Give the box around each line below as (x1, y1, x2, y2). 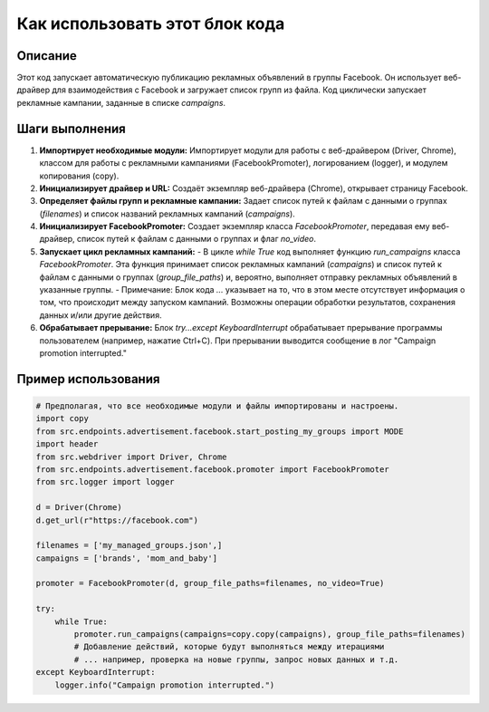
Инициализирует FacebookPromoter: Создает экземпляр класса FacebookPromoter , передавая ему (39, 221, 430, 232)
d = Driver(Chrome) (35, 503, 122, 513)
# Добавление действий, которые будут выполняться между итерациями (73, 641, 385, 652)
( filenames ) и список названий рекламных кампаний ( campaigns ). (39, 208, 296, 219)
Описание (16, 48, 77, 63)
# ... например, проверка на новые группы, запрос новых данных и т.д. (73, 654, 399, 665)
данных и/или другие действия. (39, 309, 162, 321)
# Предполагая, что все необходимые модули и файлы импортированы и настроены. (35, 401, 399, 411)
